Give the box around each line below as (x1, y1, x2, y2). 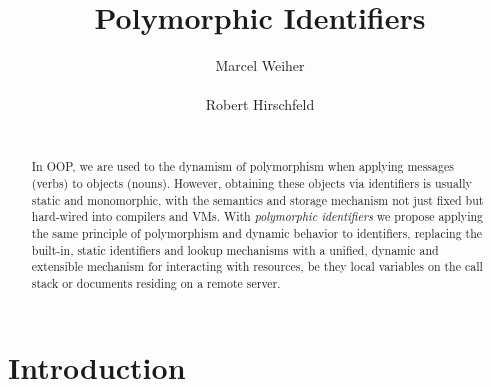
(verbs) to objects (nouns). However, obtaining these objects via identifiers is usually (31, 174, 472, 191)
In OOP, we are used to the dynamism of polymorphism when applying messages (31, 158, 454, 175)
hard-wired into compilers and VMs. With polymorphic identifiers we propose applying (31, 208, 484, 225)
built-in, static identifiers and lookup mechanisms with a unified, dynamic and (31, 241, 439, 258)
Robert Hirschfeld (205, 94, 315, 115)
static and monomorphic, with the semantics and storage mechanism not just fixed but (31, 191, 484, 208)
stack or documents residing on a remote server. (31, 274, 281, 291)
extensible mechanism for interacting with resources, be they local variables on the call (31, 258, 483, 275)
